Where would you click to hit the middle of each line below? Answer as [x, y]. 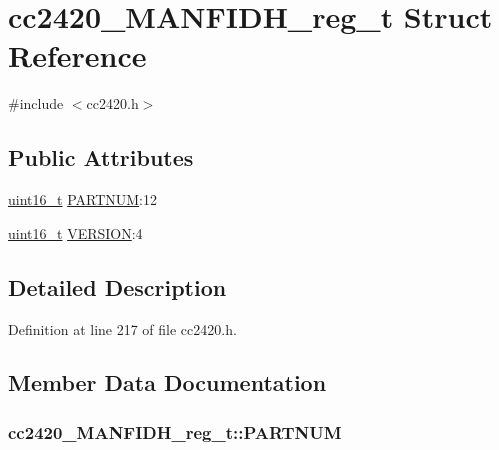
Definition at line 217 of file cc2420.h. [122, 328]
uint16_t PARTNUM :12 [83, 199]
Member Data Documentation [167, 382]
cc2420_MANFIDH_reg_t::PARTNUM [175, 431]
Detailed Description [117, 286]
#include [36, 103]
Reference [77, 55]
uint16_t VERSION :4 [75, 232]
